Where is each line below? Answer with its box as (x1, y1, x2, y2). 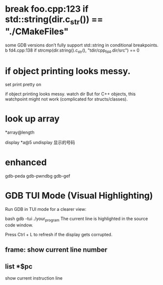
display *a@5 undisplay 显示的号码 (5, 140, 75, 145)
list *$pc (5, 262, 33, 270)
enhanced (5, 157, 47, 168)
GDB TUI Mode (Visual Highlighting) (5, 190, 153, 201)
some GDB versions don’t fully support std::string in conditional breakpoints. (5, 42, 159, 48)
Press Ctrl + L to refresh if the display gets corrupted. (5, 231, 113, 237)
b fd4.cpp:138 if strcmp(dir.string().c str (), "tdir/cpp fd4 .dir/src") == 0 (5, 47, 140, 54)
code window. (5, 222, 33, 228)
